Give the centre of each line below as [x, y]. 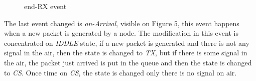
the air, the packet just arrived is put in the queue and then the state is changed [128, 62]
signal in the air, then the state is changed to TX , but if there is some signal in [126, 53]
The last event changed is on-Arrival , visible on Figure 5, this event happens [122, 23]
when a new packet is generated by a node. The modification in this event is [121, 33]
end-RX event [45, 6]
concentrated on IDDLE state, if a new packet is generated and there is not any [127, 43]
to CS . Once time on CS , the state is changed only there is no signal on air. [120, 72]
